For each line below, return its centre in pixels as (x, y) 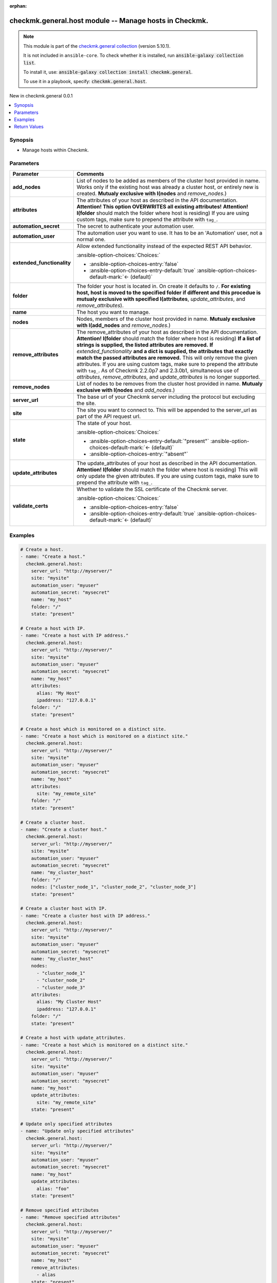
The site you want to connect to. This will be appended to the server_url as (167, 410)
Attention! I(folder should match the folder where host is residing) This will (167, 470)
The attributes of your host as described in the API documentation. (157, 200)
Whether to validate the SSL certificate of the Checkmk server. (152, 489)
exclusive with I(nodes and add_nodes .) (126, 390)
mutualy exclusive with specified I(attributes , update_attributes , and (161, 299)
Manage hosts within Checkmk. (56, 150)
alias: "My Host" (58, 693)
